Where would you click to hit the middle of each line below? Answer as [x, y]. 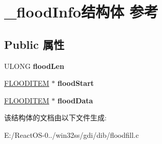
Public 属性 [34, 44]
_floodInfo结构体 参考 [81, 12]
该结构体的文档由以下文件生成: [55, 118]
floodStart [76, 83]
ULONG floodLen [34, 66]
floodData [75, 100]
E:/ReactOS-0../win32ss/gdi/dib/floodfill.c [72, 134]
